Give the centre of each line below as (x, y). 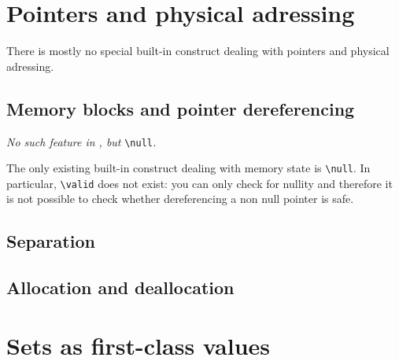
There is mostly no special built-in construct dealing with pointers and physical (198, 51)
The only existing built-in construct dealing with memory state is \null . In (188, 168)
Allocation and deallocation (120, 287)
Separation (51, 241)
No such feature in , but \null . (81, 141)
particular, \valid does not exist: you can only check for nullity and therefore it (199, 183)
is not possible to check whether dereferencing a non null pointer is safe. (180, 199)
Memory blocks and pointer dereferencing (181, 108)
